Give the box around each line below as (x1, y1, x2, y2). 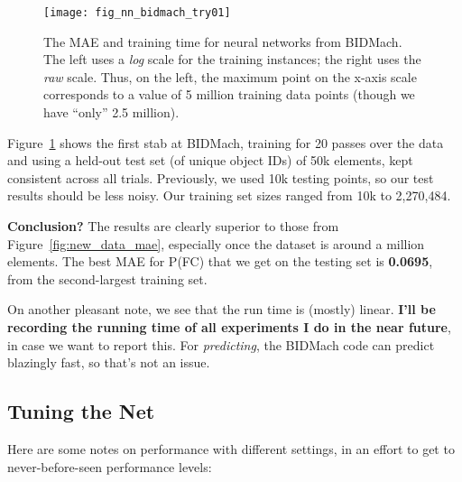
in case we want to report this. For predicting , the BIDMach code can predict (7, 335, 435, 354)
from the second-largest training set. (7, 269, 208, 288)
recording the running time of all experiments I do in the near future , (7, 317, 451, 336)
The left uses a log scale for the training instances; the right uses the (43, 50, 421, 69)
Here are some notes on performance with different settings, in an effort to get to (7, 439, 455, 458)
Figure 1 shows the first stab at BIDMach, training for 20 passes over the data (7, 133, 444, 152)
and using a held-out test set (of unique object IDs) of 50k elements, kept (7, 151, 413, 170)
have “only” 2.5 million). (43, 103, 180, 122)
